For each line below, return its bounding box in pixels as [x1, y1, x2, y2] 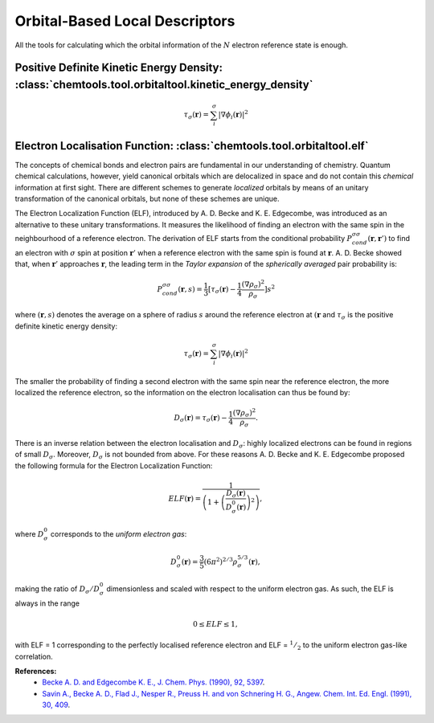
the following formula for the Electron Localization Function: [14, 460, 213, 470]
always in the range [14, 598, 80, 608]
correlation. [14, 652, 54, 661]
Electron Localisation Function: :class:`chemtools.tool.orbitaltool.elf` [14, 139, 369, 153]
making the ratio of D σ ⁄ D [14, 583, 100, 595]
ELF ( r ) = [168, 494, 202, 503]
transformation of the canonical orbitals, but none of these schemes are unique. [14, 194, 280, 203]
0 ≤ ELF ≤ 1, [193, 619, 238, 628]
